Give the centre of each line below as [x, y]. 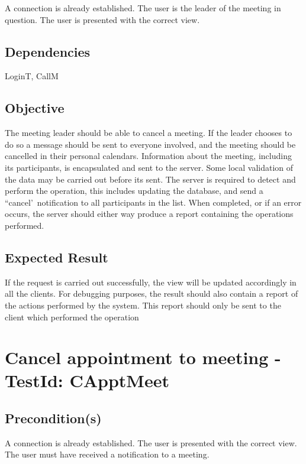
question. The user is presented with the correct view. [102, 19]
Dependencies [48, 51]
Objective [35, 108]
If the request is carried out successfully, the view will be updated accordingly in [151, 282]
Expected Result [57, 257]
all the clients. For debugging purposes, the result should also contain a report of [152, 293]
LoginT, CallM [32, 76]
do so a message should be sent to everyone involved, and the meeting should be [150, 144]
